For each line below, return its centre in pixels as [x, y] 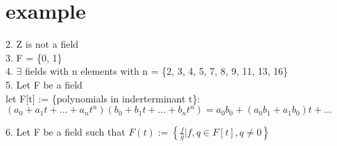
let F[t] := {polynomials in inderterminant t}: [103, 98]
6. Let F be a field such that [66, 132]
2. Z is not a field [42, 44]
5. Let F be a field [44, 84]
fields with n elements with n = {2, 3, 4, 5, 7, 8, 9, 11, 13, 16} [157, 71]
